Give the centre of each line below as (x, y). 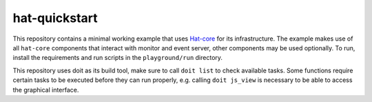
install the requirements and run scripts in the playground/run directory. (118, 58)
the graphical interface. (46, 90)
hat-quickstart (55, 18)
